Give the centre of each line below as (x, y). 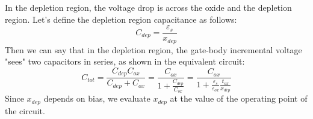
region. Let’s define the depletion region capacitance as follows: (121, 19)
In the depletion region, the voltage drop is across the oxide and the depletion (148, 7)
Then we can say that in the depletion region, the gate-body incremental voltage (153, 49)
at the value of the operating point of (239, 98)
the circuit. (25, 110)
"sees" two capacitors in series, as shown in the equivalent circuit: (125, 61)
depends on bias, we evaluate (97, 98)
